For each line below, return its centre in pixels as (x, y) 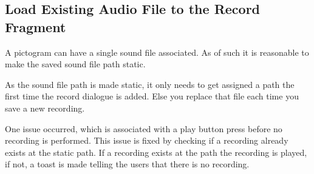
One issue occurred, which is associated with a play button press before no (144, 128)
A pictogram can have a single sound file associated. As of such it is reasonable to (157, 52)
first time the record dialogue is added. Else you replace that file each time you (152, 96)
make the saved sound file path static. (75, 64)
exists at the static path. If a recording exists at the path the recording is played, (156, 152)
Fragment (36, 26)
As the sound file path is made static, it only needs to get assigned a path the (150, 84)
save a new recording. (45, 108)
